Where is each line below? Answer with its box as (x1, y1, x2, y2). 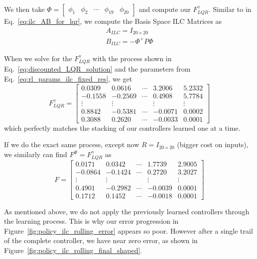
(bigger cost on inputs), (177, 139, 249, 150)
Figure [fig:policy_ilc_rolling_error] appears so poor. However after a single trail (4, 225, 253, 236)
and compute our (138, 4, 191, 14)
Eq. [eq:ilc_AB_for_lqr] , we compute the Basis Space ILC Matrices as (4, 16, 222, 26)
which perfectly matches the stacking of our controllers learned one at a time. (4, 122, 241, 133)
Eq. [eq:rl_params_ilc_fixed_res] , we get (4, 74, 132, 84)
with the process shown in (92, 53, 172, 64)
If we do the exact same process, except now (4, 139, 139, 150)
